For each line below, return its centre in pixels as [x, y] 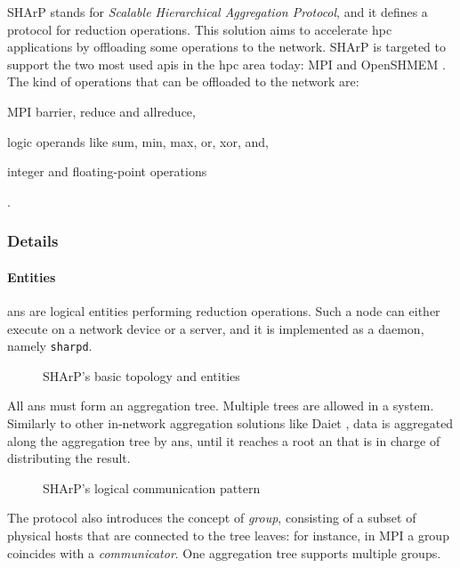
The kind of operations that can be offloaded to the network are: [183, 81]
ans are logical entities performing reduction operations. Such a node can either [224, 310]
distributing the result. [69, 458]
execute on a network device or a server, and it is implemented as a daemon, [216, 328]
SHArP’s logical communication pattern [152, 487]
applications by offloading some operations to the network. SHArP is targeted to [227, 47]
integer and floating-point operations [107, 171]
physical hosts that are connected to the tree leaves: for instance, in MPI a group [228, 535]
